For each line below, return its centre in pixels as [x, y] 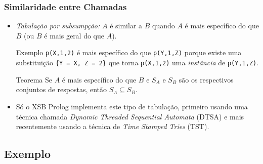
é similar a [126, 26]
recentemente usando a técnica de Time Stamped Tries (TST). [113, 126]
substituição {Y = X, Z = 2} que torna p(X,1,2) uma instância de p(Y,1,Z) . [137, 63]
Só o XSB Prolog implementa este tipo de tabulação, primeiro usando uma [132, 106]
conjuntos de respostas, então [61, 89]
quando [164, 26]
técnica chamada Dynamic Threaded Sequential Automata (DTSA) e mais [130, 116]
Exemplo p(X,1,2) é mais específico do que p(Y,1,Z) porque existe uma [129, 52]
